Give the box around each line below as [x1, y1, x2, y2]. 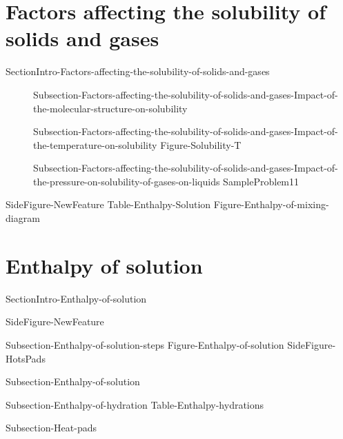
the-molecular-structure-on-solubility [33, 101, 188, 115]
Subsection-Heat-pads [6, 420, 97, 435]
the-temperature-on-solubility [33, 137, 157, 152]
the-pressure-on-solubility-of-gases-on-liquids [33, 174, 220, 188]
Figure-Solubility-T [160, 137, 242, 152]
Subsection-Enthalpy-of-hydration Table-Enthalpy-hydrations [6, 397, 264, 411]
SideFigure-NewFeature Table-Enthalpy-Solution [6, 197, 211, 212]
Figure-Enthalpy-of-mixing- [213, 197, 329, 212]
